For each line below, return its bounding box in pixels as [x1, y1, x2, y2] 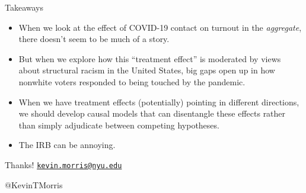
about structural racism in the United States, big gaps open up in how [18, 64, 275, 76]
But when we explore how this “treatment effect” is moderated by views [18, 52, 281, 65]
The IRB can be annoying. [18, 139, 116, 151]
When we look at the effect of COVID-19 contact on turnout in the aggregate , [18, 21, 302, 33]
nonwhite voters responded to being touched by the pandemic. [18, 75, 246, 88]
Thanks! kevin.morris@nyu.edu [5, 158, 122, 171]
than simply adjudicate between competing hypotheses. [18, 118, 219, 131]
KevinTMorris [11, 178, 63, 191]
